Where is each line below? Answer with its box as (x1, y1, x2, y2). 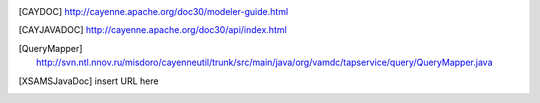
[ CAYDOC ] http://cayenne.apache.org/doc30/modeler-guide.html (18, 6, 289, 17)
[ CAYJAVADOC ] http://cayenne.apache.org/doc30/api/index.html (18, 24, 287, 36)
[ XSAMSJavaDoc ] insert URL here (18, 75, 159, 87)
